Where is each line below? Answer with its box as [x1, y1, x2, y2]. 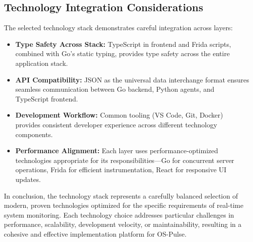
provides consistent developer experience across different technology [15, 119, 217, 129]
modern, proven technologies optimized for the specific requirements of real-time [4, 200, 244, 210]
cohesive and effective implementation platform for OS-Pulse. [4, 228, 187, 239]
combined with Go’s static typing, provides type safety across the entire [15, 48, 230, 59]
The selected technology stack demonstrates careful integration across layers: [4, 22, 233, 33]
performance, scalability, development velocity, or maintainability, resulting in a [4, 219, 242, 229]
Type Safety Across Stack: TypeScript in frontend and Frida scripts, [15, 39, 231, 49]
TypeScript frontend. [15, 93, 78, 103]
